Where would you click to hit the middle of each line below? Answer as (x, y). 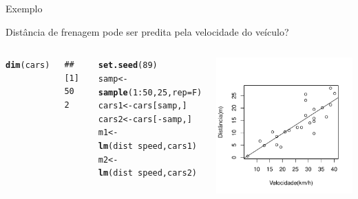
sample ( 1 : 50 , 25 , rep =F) (150, 92)
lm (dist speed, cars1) (147, 147)
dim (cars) (28, 66)
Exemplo (24, 8)
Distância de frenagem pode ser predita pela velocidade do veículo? (147, 31)
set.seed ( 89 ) (128, 66)
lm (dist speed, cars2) (147, 173)
